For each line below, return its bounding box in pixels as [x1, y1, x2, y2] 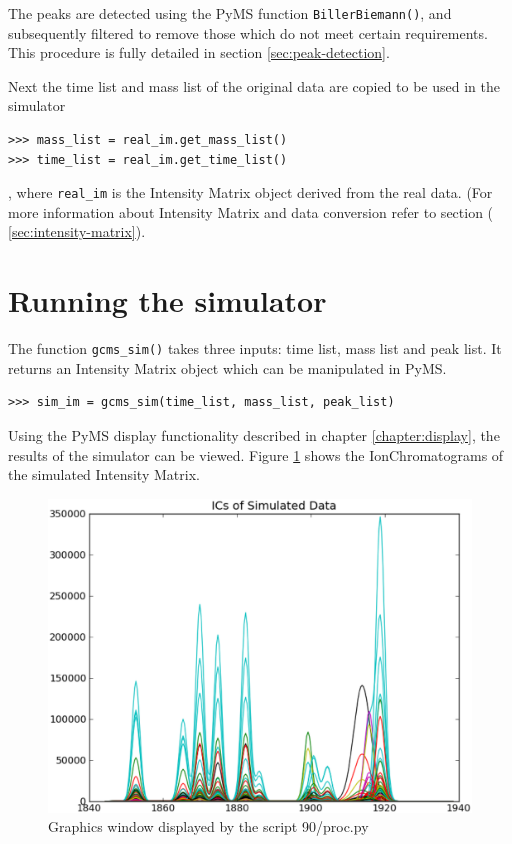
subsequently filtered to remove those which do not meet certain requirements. [8, 22, 488, 43]
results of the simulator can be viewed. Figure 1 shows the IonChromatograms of [8, 444, 504, 465]
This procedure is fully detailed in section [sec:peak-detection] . [8, 42, 390, 63]
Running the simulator [8, 280, 327, 321]
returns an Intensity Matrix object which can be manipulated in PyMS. [8, 357, 447, 378]
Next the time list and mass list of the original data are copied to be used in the [8, 75, 500, 96]
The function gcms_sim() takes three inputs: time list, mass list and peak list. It [8, 338, 502, 359]
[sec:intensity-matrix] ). [8, 221, 146, 242]
